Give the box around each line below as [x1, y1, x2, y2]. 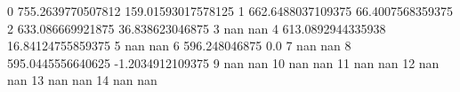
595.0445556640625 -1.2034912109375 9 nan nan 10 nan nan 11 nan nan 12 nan [7, 53, 440, 72]
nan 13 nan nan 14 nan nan [7, 71, 157, 89]
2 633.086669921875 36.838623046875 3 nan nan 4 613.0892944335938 [7, 19, 386, 37]
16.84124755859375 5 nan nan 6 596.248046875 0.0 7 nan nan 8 [7, 36, 351, 55]
